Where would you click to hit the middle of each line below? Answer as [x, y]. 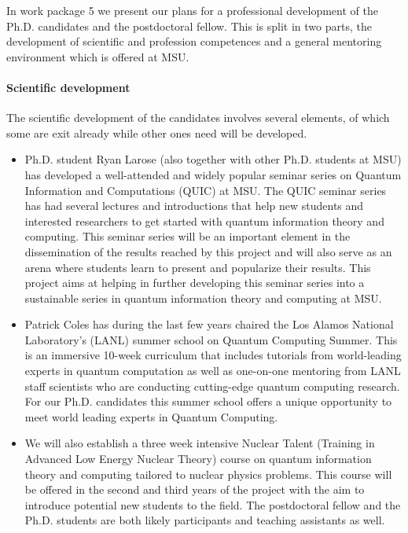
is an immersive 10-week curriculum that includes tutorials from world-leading [213, 355]
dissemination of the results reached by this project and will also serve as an [208, 251]
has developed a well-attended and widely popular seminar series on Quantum [213, 174]
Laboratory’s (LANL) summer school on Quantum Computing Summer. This [211, 339]
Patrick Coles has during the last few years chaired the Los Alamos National [209, 324]
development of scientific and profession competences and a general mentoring [194, 41]
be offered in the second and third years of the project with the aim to [195, 489]
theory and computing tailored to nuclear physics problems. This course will [208, 474]
